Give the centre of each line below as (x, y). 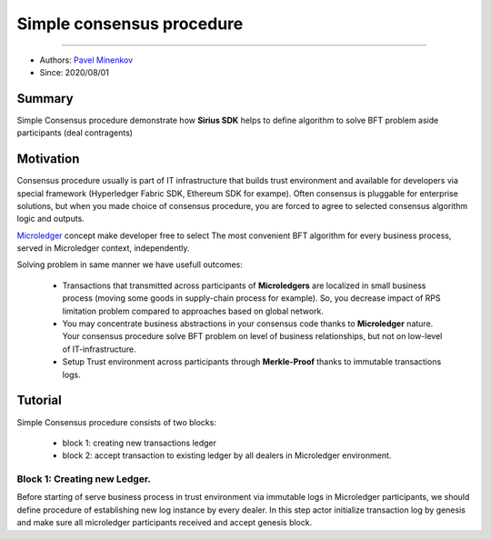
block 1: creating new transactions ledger (140, 443)
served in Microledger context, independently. (103, 248)
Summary (45, 99)
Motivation (48, 159)
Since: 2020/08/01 (74, 72)
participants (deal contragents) (75, 133)
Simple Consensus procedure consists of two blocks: (117, 422)
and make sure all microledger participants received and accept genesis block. (165, 523)
